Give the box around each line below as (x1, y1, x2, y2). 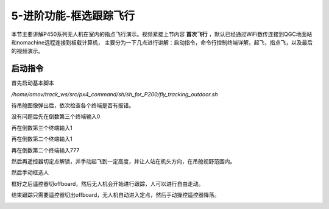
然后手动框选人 (11, 169, 49, 176)
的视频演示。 (11, 48, 44, 55)
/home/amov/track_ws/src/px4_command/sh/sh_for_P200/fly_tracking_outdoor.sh (11, 90, 218, 97)
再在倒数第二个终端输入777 (11, 146, 80, 154)
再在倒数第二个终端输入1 (11, 135, 73, 143)
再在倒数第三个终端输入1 (11, 124, 73, 131)
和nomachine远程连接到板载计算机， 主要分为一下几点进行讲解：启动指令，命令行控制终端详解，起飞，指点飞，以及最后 (11, 38, 313, 46)
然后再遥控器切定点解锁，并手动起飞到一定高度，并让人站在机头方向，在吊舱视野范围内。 (11, 157, 236, 165)
